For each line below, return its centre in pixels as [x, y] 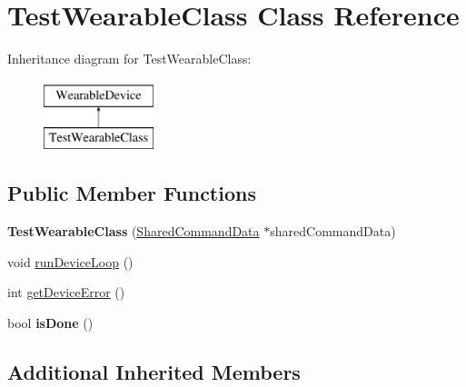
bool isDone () [50, 322]
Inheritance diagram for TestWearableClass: [129, 59]
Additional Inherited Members [154, 371]
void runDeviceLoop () [70, 261]
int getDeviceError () [66, 292]
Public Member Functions [132, 193]
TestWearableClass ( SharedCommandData [134, 231]
